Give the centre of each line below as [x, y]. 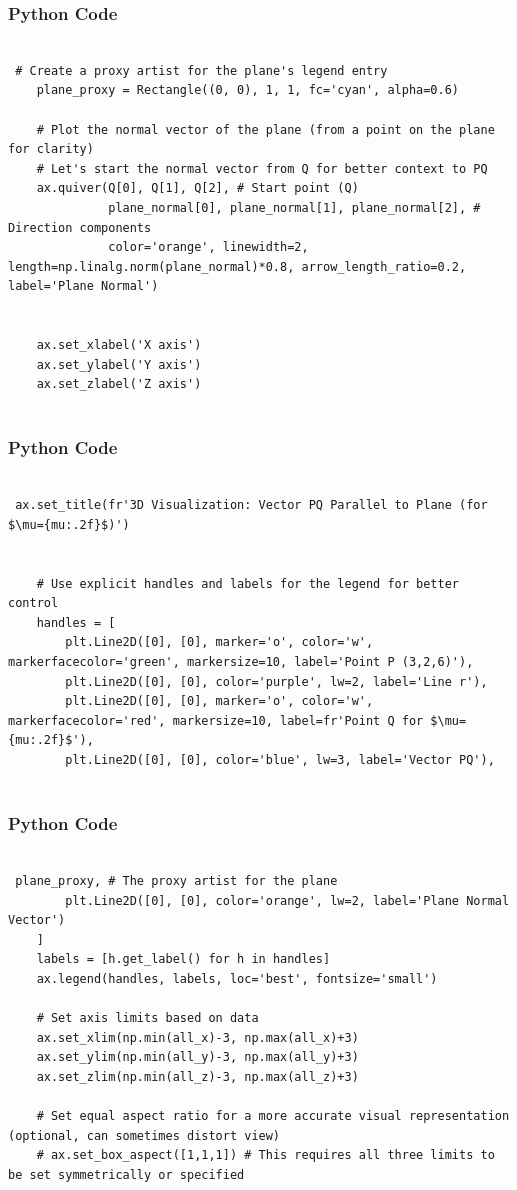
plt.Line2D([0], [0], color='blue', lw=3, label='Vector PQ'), [280, 760]
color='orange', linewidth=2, [208, 247]
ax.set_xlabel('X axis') [119, 345]
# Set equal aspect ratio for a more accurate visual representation [273, 1116]
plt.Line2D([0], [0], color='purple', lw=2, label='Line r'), [276, 681]
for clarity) [51, 149]
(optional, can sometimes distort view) [144, 1135]
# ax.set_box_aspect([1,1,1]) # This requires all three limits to [265, 1155]
